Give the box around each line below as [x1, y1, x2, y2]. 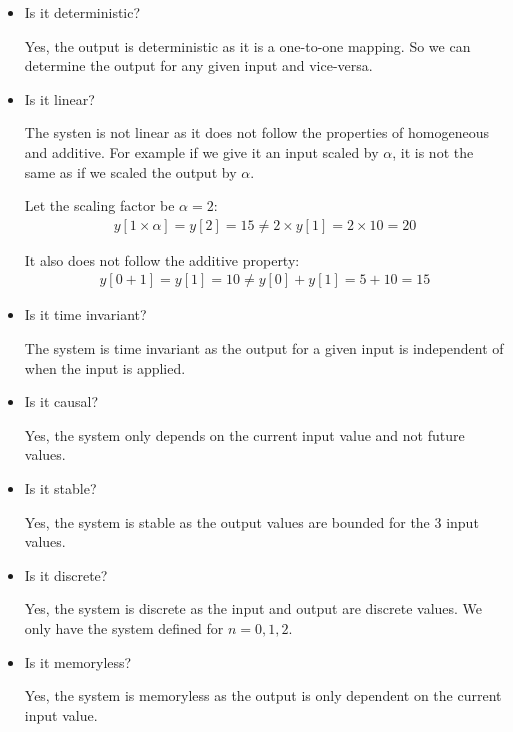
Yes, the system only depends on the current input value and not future [24, 424, 465, 445]
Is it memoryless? [24, 651, 132, 672]
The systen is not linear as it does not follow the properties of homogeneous [24, 122, 489, 143]
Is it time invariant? [24, 304, 147, 325]
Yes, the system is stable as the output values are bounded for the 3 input [24, 511, 479, 532]
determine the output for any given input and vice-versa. [24, 55, 373, 76]
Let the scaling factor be [24, 195, 175, 216]
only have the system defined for [24, 617, 224, 638]
